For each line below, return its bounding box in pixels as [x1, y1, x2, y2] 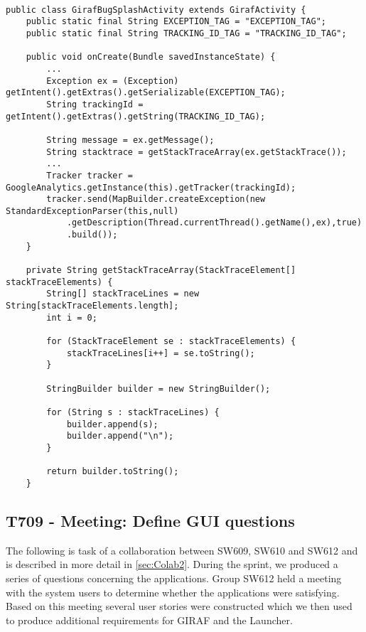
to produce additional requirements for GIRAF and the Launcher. [6, 612, 293, 627]
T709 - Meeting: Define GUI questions [6, 509, 295, 531]
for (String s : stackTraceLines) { [46, 407, 220, 417]
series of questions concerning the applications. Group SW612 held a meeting [6, 570, 342, 585]
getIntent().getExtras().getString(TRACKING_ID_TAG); [6, 111, 266, 122]
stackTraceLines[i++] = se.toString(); [66, 348, 255, 358]
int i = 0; [46, 312, 97, 323]
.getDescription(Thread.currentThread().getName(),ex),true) [66, 218, 362, 228]
